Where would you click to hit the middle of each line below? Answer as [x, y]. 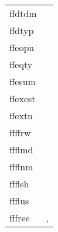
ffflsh [19, 184]
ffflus [19, 201]
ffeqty [21, 64]
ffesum [23, 81]
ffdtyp [22, 30]
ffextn [21, 115]
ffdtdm [23, 13]
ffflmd [21, 149]
